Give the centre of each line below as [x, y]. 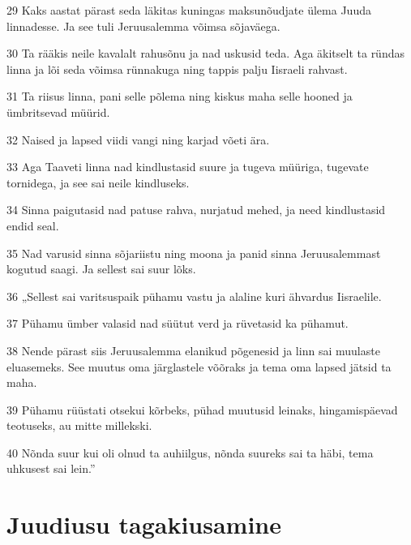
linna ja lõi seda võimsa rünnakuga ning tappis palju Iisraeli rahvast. [177, 69]
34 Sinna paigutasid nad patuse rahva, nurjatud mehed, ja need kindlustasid [196, 210]
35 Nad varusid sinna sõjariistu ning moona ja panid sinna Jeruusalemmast [194, 253]
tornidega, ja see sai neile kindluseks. [98, 182]
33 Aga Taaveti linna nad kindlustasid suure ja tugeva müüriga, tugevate [188, 167]
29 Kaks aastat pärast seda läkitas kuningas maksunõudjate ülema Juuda [189, 10]
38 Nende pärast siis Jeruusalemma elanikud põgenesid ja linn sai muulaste [193, 350]
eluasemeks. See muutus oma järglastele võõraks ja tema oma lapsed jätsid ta [199, 366]
